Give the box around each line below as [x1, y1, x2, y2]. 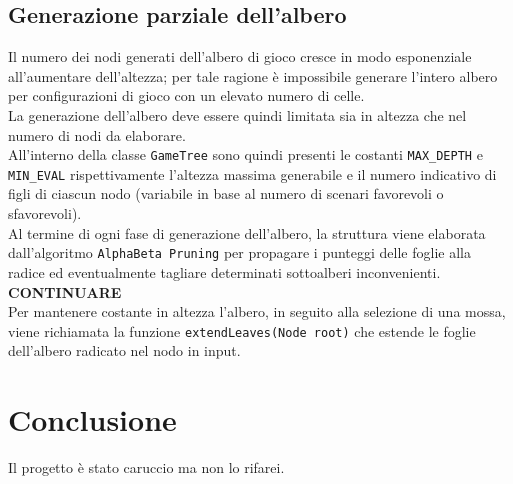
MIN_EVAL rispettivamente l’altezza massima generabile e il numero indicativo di [8, 163, 497, 184]
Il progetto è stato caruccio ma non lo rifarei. [8, 457, 285, 478]
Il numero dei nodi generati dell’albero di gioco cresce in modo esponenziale [8, 46, 472, 67]
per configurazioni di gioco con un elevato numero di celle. [8, 85, 365, 106]
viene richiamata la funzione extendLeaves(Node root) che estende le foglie [8, 320, 476, 341]
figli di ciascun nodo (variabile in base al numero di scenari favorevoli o [8, 183, 444, 204]
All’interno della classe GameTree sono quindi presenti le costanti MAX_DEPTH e [8, 144, 483, 165]
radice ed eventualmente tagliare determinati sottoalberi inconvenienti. [8, 261, 441, 282]
